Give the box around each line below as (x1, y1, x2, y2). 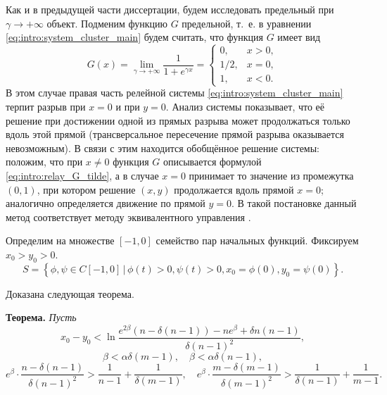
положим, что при (6, 154, 83, 169)
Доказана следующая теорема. (6, 286, 134, 301)
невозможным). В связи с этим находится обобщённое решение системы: (6, 140, 320, 155)
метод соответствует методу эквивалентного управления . (6, 209, 251, 224)
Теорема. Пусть (6, 310, 77, 325)
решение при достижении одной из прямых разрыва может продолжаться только (6, 113, 350, 127)
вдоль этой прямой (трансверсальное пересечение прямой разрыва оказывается (6, 127, 344, 142)
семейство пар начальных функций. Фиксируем (156, 233, 359, 248)
